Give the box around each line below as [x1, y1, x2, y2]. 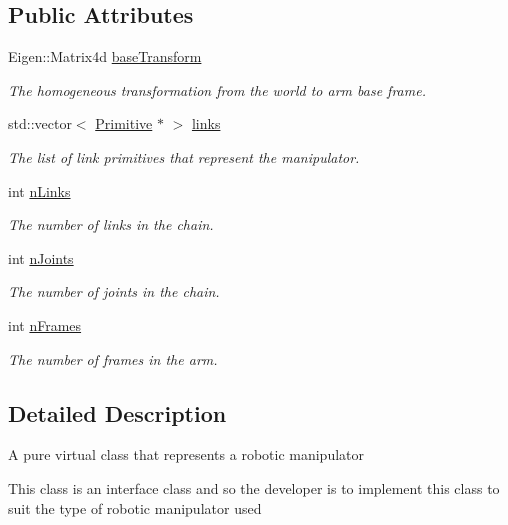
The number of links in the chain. [8, 214, 214, 235]
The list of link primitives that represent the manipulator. [8, 146, 360, 167]
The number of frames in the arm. [8, 348, 218, 369]
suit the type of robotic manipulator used [8, 497, 262, 518]
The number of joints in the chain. [8, 281, 220, 302]
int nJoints [8, 247, 74, 268]
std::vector [8, 113, 72, 134]
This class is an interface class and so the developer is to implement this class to [8, 477, 500, 498]
